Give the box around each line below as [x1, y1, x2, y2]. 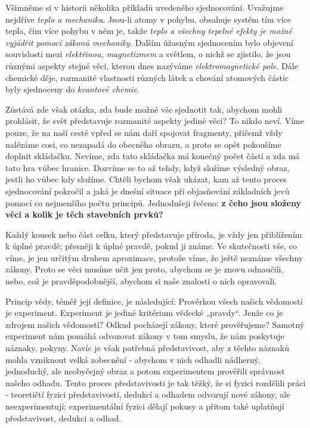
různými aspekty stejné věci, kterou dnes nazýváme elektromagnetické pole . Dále [5, 59, 298, 72]
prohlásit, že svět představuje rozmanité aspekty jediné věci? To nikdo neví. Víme [5, 114, 304, 127]
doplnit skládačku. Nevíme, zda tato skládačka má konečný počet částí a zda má [5, 150, 300, 162]
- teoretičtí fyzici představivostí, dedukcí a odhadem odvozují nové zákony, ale [5, 388, 290, 401]
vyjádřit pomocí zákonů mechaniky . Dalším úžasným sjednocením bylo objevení [5, 36, 293, 48]
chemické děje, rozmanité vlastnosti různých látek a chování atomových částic [5, 71, 289, 83]
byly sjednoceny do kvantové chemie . [5, 83, 139, 95]
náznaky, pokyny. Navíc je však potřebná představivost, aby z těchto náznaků [5, 342, 289, 354]
